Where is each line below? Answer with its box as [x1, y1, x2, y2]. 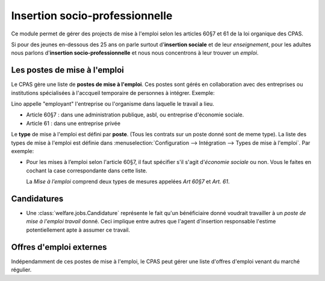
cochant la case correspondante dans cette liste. [26, 167, 147, 174]
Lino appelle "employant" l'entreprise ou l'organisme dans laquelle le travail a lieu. [11, 100, 215, 107]
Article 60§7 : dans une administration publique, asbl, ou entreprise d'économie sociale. [26, 111, 244, 118]
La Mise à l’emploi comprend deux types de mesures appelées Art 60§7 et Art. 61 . [26, 178, 230, 186]
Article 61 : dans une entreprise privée [26, 119, 120, 127]
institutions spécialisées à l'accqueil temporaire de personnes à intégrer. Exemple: [11, 89, 215, 96]
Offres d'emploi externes [11, 242, 107, 252]
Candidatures [11, 193, 64, 204]
